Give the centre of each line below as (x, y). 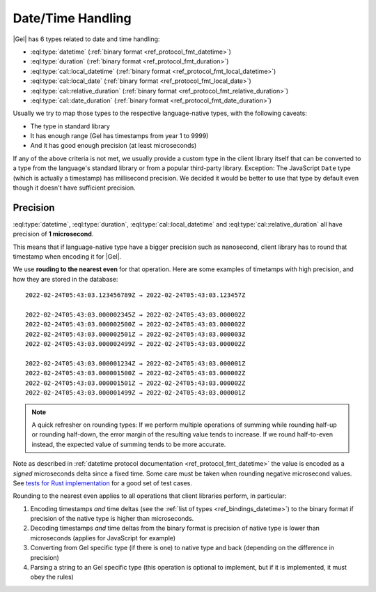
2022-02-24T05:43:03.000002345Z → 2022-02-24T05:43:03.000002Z (135, 315)
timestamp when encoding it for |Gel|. (67, 257)
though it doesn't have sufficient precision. (74, 188)
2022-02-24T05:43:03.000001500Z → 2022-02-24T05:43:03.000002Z (135, 373)
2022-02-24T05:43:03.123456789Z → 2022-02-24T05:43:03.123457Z (135, 295)
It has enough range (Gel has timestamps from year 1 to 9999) (119, 136)
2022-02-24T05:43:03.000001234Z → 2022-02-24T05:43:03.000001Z (135, 364)
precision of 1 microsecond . (53, 234)
